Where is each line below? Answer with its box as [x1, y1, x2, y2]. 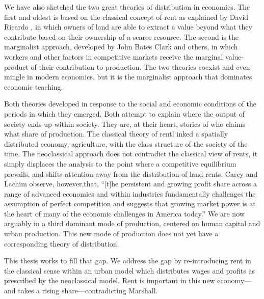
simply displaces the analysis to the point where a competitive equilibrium [4, 158, 236, 169]
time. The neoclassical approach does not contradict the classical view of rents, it [4, 148, 258, 159]
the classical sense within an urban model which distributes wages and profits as [4, 265, 255, 276]
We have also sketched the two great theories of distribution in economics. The [4, 2, 250, 12]
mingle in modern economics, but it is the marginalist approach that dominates [4, 71, 252, 82]
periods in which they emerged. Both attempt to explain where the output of [4, 108, 245, 119]
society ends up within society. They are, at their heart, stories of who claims [4, 118, 246, 129]
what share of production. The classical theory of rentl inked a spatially [4, 128, 228, 139]
